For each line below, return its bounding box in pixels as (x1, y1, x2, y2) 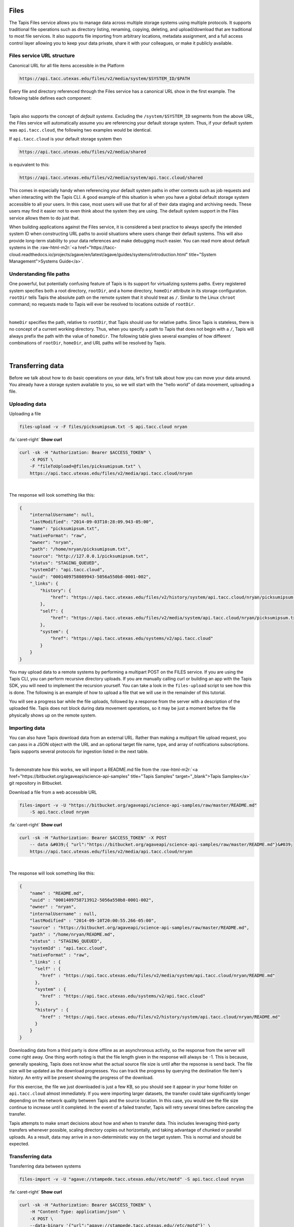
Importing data (9, 724, 46, 731)
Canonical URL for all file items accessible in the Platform (9, 62, 124, 68)
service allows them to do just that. (9, 215, 80, 221)
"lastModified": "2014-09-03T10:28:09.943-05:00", (29, 519, 154, 525)
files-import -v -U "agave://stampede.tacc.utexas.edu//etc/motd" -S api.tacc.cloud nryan (19, 1176, 245, 1182)
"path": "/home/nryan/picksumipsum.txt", (29, 546, 131, 552)
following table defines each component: (9, 95, 92, 101)
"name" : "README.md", (29, 890, 84, 896)
